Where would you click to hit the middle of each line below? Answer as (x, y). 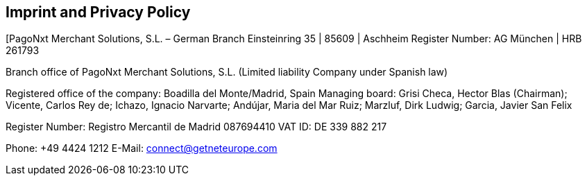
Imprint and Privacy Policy (98, 12)
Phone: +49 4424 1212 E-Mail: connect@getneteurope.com (142, 148)
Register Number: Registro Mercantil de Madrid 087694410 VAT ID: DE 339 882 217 (196, 127)
